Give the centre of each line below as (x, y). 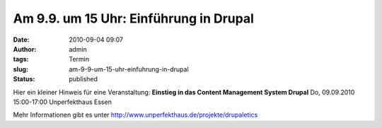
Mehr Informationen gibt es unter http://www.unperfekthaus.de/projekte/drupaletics (135, 115)
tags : (21, 59)
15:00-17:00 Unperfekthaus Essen (63, 102)
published (83, 79)
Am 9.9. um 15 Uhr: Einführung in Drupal (134, 18)
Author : (25, 49)
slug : (21, 69)
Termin (79, 59)
